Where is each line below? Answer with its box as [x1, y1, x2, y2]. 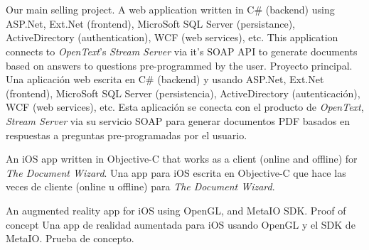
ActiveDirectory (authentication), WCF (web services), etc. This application [6, 30, 338, 45]
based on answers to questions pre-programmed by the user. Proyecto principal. [6, 58, 353, 72]
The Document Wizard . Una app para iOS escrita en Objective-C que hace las [6, 165, 346, 180]
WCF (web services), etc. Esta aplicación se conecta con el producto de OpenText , [6, 99, 364, 114]
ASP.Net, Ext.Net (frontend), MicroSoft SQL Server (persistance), [6, 16, 295, 31]
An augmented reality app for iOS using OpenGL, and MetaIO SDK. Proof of [6, 202, 346, 217]
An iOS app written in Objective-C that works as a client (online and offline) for [6, 151, 358, 166]
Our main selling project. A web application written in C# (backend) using [6, 2, 335, 17]
